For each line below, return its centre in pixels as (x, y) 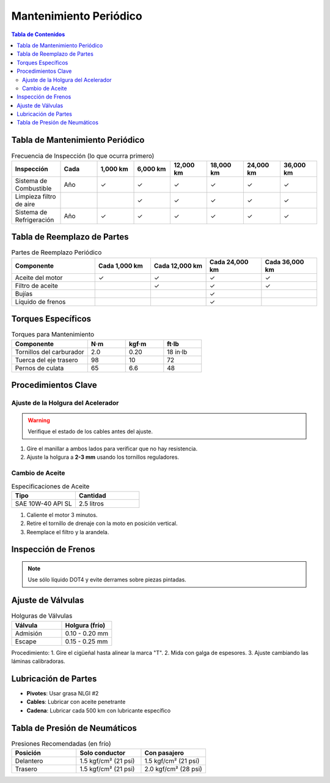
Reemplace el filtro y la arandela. (68, 532)
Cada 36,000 (284, 262)
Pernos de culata (39, 368)
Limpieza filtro (35, 196)
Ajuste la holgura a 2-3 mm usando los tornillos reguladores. (103, 457)
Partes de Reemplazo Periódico (57, 252)
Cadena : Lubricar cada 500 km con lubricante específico (99, 710)
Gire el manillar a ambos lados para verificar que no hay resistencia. (112, 448)
